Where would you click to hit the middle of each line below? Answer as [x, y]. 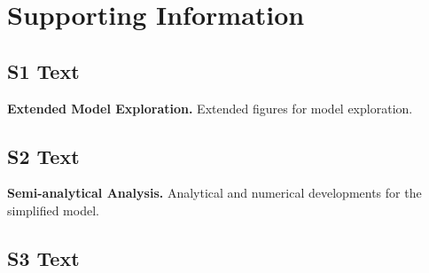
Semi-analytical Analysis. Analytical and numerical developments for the [214, 193]
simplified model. [53, 210]
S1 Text [43, 70]
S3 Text [43, 257]
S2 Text [43, 156]
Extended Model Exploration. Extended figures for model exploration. [210, 108]
